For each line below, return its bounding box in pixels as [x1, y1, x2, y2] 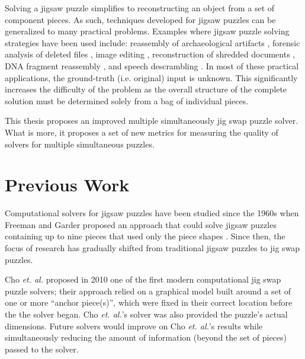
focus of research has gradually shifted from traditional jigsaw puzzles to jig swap [5, 242, 300, 254]
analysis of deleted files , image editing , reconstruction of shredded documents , [5, 48, 296, 60]
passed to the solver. [5, 342, 79, 355]
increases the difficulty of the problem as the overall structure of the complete [5, 83, 287, 95]
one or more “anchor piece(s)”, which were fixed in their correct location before [5, 296, 293, 309]
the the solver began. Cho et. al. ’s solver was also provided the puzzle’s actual [5, 308, 288, 320]
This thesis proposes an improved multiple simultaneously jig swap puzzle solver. [5, 114, 298, 127]
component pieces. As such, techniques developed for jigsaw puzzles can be [5, 13, 276, 25]
